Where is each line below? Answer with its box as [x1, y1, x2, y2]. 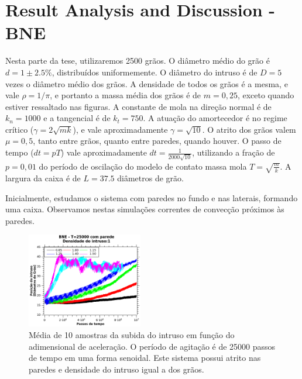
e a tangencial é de [43, 112, 111, 124]
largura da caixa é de [5, 172, 81, 184]
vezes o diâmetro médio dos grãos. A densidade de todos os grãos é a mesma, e [5, 77, 288, 89]
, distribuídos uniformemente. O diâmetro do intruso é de [52, 66, 258, 78]
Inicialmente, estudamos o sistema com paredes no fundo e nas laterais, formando [5, 191, 298, 204]
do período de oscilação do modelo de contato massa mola [39, 160, 247, 172]
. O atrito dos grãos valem [202, 123, 296, 135]
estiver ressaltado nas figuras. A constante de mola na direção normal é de [5, 100, 272, 112]
